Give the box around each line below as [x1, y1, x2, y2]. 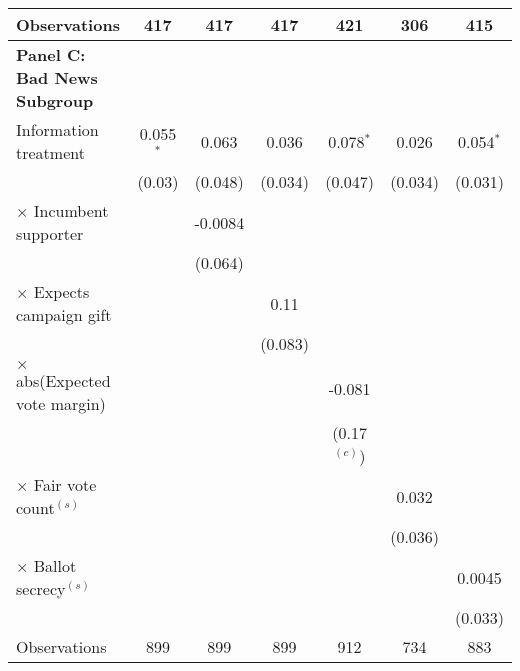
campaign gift [16, 303, 112, 326]
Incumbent [33, 199, 109, 222]
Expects [33, 280, 90, 303]
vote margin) [16, 392, 106, 415]
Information [16, 118, 99, 141]
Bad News [16, 66, 98, 89]
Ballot [33, 554, 77, 577]
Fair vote [33, 473, 97, 496]
